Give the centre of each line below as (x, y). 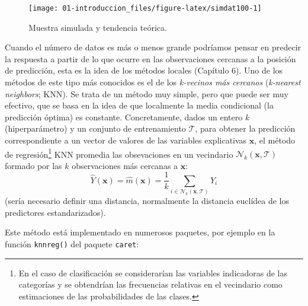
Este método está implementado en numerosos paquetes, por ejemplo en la (140, 232)
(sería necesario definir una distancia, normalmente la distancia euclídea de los (147, 201)
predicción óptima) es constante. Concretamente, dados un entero (124, 117)
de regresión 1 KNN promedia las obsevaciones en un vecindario (119, 153)
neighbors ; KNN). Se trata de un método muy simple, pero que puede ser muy (147, 93)
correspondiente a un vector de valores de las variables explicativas (126, 140)
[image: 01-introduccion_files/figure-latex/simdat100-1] (145, 8)
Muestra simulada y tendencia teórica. (98, 27)
